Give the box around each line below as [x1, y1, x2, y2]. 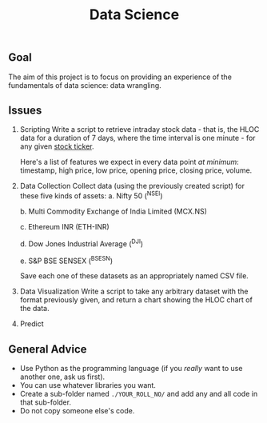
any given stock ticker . [19, 142, 94, 151]
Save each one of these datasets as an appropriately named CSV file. [19, 271, 249, 281]
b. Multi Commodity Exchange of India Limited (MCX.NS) [19, 206, 208, 217]
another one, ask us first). [19, 372, 106, 381]
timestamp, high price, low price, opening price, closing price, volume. [19, 166, 253, 175]
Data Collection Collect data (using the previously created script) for [19, 182, 245, 191]
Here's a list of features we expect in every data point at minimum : [19, 158, 240, 167]
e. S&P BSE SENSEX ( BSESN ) [19, 254, 114, 265]
